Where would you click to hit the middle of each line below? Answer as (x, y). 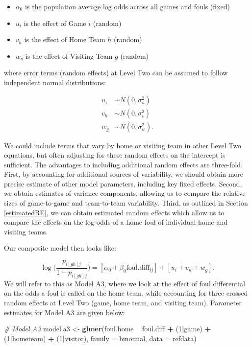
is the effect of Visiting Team (69, 56)
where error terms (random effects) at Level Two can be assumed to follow (116, 73)
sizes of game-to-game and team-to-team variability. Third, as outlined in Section (126, 203)
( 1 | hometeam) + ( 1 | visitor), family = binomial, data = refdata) (100, 338)
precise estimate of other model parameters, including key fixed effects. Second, (123, 183)
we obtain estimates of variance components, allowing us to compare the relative (125, 193)
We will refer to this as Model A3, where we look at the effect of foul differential (125, 283)
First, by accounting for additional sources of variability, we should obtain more (124, 174)
